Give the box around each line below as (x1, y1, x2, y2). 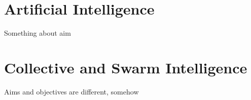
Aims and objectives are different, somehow (4, 86, 139, 96)
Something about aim (4, 28, 71, 38)
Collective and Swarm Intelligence (4, 57, 247, 77)
